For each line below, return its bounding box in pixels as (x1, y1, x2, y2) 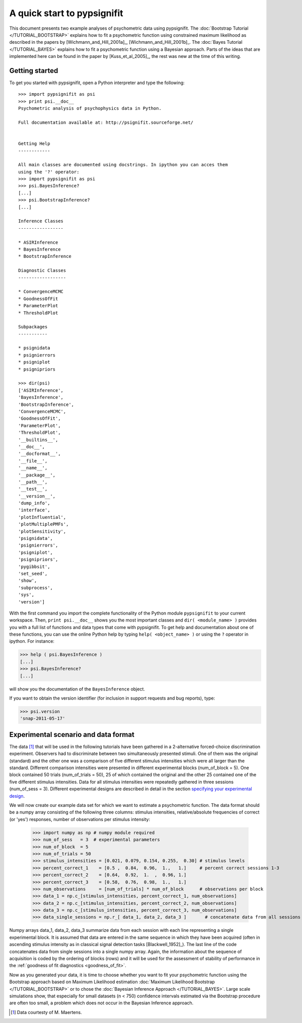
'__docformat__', (18, 451, 61, 457)
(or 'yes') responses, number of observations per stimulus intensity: (9, 816, 150, 822)
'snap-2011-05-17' (20, 716, 65, 721)
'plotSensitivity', (18, 528, 66, 534)
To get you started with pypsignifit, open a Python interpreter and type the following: (9, 80, 185, 86)
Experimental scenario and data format (9, 730, 134, 739)
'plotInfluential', (18, 514, 66, 520)
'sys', (18, 592, 35, 598)
